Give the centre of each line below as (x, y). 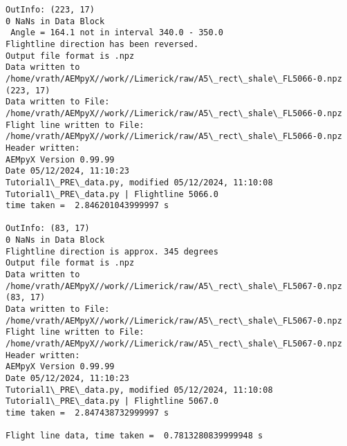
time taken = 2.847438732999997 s (87, 412)
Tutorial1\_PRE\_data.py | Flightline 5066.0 (112, 194)
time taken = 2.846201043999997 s (87, 206)
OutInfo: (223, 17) (50, 10)
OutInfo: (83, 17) (48, 229)
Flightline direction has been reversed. (102, 44)
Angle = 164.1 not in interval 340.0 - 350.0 (117, 33)
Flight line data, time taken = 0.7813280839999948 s (134, 436)
